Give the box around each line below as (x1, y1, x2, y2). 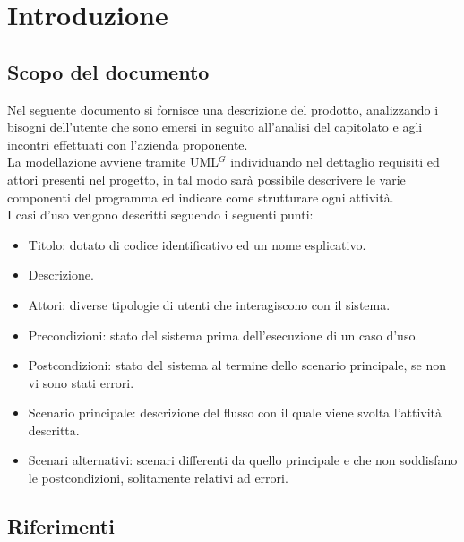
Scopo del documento (7, 57, 210, 85)
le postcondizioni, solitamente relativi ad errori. (28, 469, 288, 487)
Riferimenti (7, 512, 115, 540)
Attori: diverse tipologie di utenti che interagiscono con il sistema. (28, 295, 391, 314)
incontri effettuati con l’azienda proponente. (7, 134, 248, 153)
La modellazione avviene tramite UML (7, 152, 219, 171)
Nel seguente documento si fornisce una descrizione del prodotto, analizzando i (7, 99, 439, 118)
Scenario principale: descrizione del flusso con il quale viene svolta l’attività (28, 403, 443, 422)
